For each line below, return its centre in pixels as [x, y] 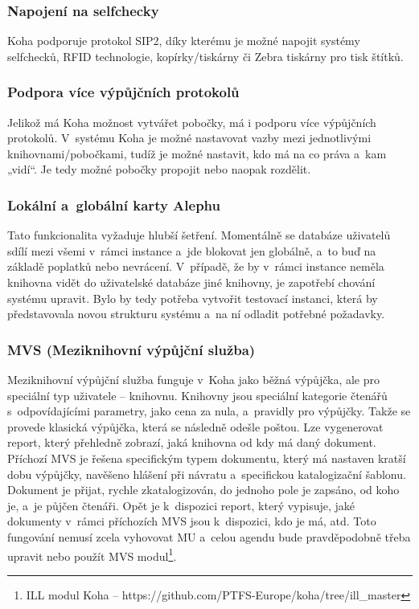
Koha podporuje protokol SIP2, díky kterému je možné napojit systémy [184, 41]
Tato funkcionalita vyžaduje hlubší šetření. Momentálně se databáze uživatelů [199, 235]
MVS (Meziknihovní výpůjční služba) [131, 349]
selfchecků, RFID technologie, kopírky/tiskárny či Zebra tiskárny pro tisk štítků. [205, 56]
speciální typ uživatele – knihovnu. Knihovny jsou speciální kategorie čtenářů [197, 395]
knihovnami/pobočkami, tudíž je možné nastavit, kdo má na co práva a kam [197, 153]
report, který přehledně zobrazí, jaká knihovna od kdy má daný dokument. [192, 442]
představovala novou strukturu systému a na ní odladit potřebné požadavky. [196, 314]
